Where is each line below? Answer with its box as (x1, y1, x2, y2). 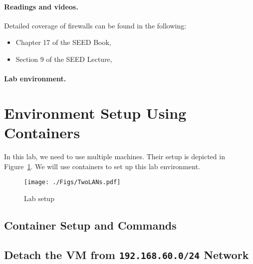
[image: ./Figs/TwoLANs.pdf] (24, 179, 121, 186)
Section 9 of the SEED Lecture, (15, 53, 112, 64)
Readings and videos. (4, 1, 78, 11)
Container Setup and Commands (4, 217, 177, 233)
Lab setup (24, 193, 54, 203)
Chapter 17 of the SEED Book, (15, 37, 111, 47)
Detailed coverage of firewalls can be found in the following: (4, 20, 187, 30)
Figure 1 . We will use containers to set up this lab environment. (4, 161, 201, 171)
